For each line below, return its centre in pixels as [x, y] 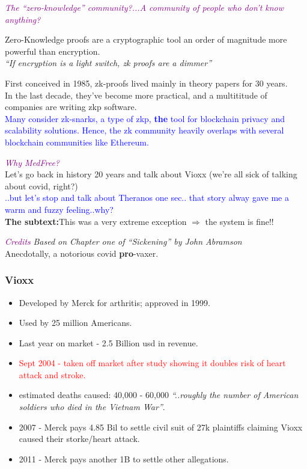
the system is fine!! [239, 221]
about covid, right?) [41, 185]
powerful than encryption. [53, 51]
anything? [23, 19]
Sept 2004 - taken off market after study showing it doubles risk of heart [152, 363]
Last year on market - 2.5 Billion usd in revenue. [108, 342]
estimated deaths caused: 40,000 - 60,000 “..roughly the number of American [159, 395]
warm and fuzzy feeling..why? [59, 209]
